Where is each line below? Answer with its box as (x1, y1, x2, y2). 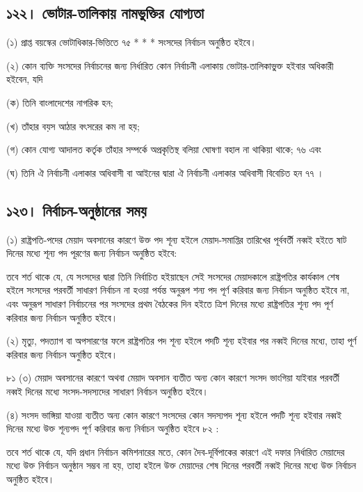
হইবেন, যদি (6, 72, 43, 86)
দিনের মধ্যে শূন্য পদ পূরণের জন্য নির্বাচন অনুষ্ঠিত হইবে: (6, 246, 177, 260)
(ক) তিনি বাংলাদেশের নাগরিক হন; (6, 95, 113, 109)
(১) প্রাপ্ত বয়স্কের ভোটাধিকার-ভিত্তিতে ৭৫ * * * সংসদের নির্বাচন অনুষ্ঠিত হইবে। (6, 35, 257, 49)
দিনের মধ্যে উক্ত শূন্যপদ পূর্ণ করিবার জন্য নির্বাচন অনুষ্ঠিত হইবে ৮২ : (6, 421, 219, 436)
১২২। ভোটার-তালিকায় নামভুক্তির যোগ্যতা (6, 2, 204, 24)
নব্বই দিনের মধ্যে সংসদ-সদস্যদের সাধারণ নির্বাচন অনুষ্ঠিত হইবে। (6, 383, 209, 398)
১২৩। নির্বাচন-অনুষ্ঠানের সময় (6, 199, 147, 221)
